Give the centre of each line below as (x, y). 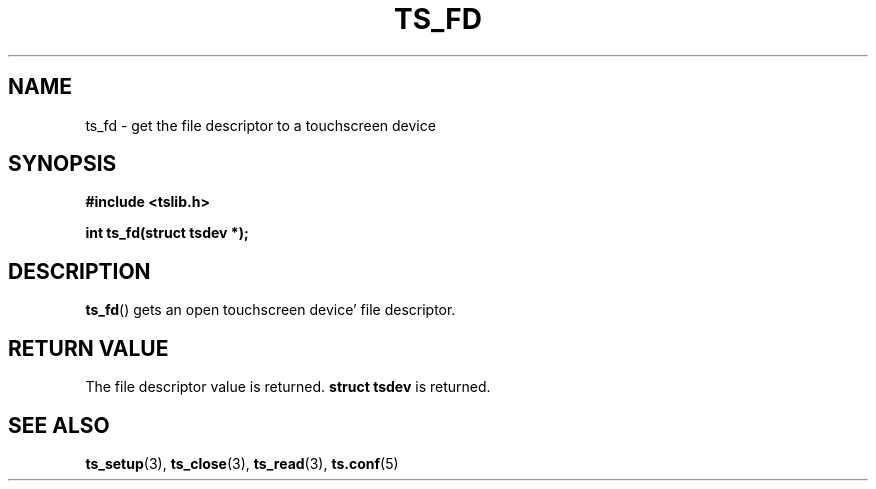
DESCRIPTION (79, 271)
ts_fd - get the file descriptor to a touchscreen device (260, 125)
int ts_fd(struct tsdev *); (167, 233)
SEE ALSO (59, 425)
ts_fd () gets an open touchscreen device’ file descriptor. (270, 310)
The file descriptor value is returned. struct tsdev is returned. (288, 387)
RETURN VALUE (88, 348)
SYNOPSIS (62, 164)
